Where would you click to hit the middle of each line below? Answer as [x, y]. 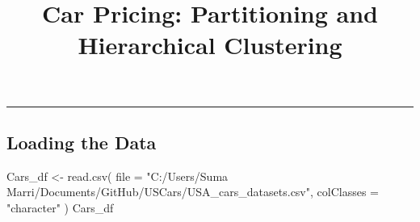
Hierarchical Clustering [210, 45]
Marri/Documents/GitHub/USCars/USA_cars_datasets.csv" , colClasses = [193, 192]
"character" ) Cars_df [60, 207]
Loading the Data [82, 142]
